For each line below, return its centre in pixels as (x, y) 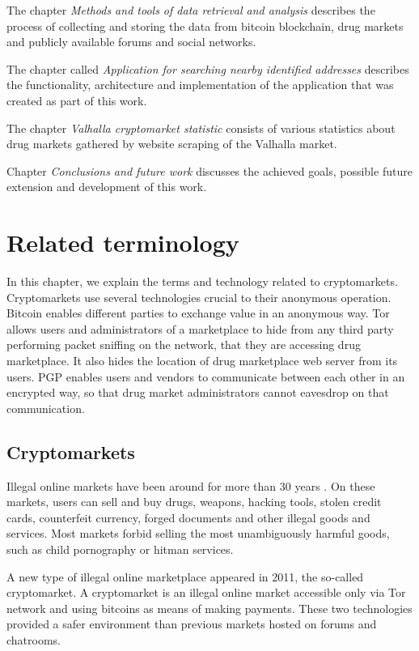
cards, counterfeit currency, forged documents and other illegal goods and (188, 517)
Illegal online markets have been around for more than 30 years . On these (191, 485)
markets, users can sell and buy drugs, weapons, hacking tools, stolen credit (194, 502)
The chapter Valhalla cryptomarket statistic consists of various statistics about (201, 128)
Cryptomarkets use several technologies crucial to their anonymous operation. (199, 297)
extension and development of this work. (107, 187)
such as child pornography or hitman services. (120, 549)
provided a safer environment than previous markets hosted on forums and (192, 624)
